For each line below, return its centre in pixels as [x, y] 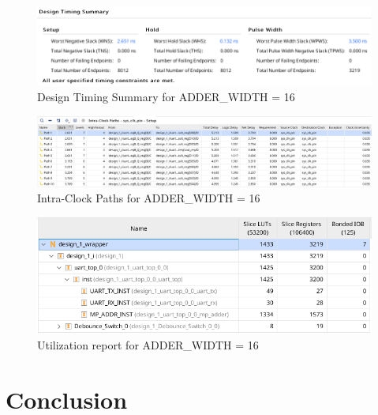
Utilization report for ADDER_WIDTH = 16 [148, 344]
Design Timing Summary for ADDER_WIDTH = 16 [166, 97]
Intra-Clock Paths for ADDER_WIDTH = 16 [149, 198]
